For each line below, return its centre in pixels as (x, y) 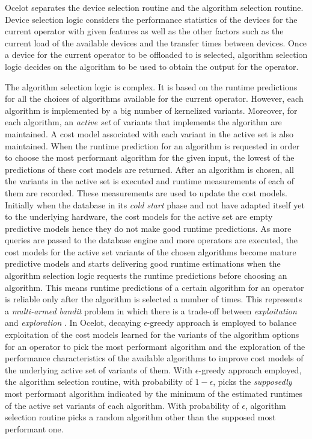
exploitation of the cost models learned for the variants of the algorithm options (152, 335)
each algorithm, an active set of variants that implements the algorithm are (143, 122)
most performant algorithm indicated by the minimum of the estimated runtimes (154, 393)
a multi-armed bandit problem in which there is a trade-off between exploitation (151, 310)
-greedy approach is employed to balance (222, 322)
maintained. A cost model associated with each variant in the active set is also (149, 133)
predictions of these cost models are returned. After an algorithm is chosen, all (149, 169)
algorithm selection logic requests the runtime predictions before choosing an (146, 276)
